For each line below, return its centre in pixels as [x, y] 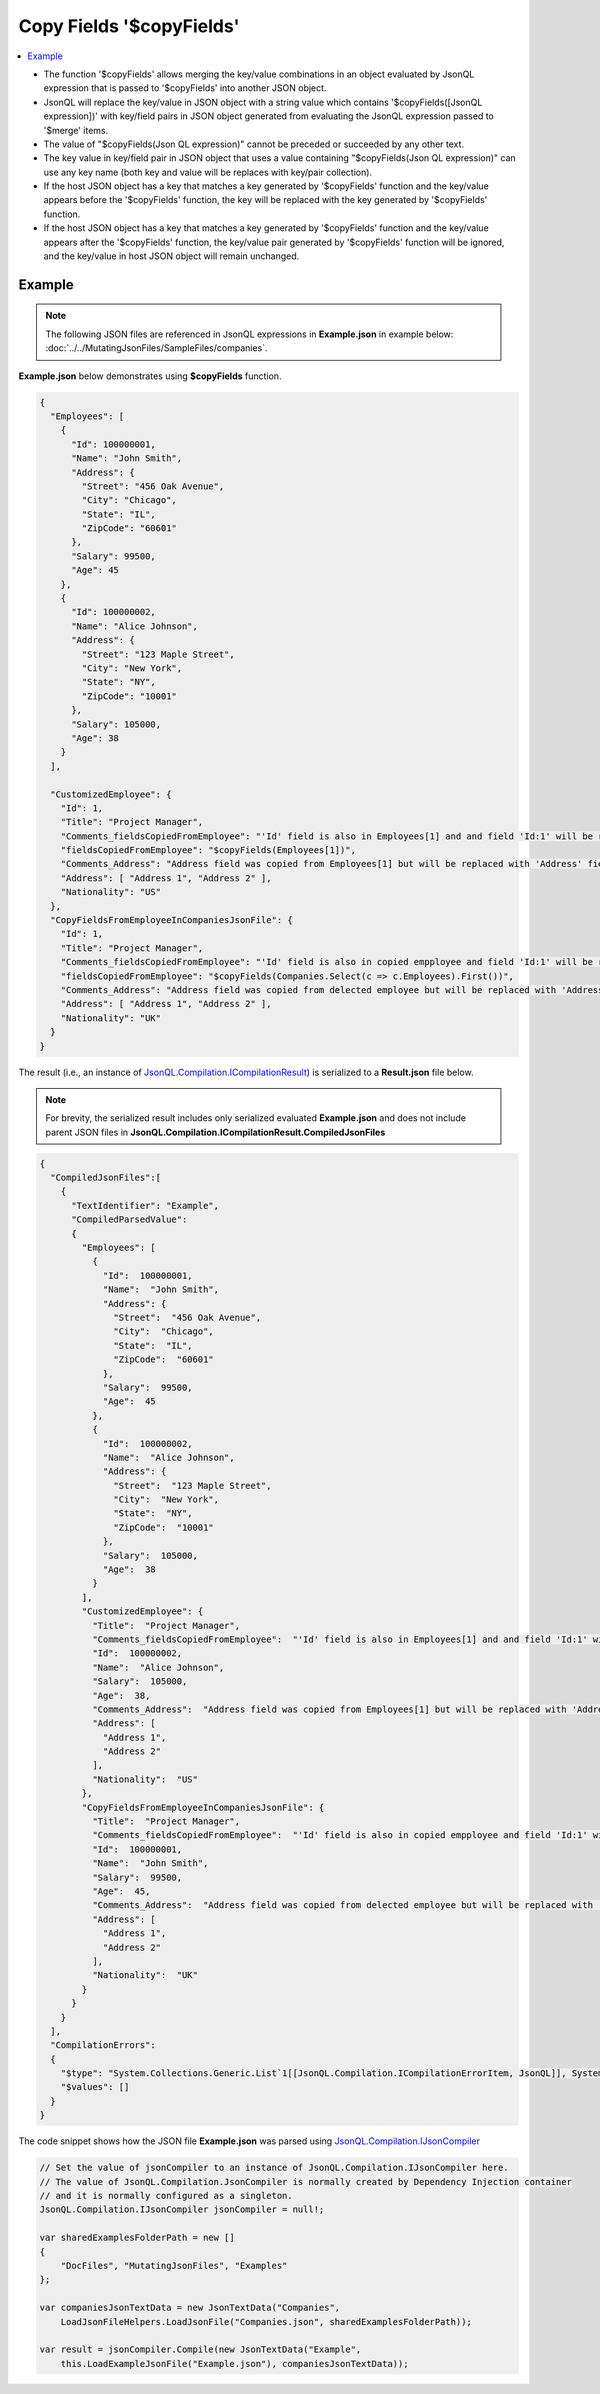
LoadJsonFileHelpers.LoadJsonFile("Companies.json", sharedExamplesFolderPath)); [266, 2321]
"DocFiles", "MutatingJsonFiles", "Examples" [174, 2265]
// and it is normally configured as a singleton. [166, 2195]
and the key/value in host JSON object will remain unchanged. [171, 256]
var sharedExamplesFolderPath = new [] [137, 2238]
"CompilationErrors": [103, 2045]
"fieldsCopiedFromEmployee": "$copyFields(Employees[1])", [208, 850]
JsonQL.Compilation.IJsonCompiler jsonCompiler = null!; [182, 2209]
